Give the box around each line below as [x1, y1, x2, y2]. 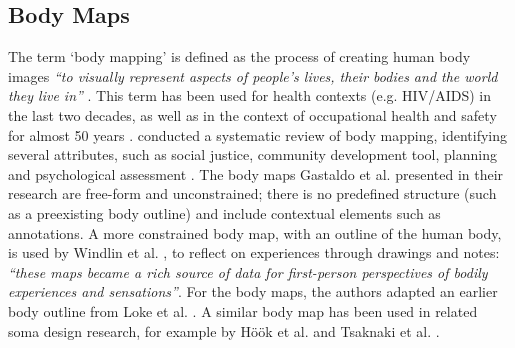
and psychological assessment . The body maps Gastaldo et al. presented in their [8, 163, 504, 184]
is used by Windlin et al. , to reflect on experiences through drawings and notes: [8, 242, 500, 263]
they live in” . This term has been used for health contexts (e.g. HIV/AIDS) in [8, 85, 491, 106]
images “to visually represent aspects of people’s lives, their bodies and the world [8, 65, 498, 86]
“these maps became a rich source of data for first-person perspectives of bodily [8, 261, 488, 282]
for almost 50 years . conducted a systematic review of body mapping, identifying [8, 124, 507, 145]
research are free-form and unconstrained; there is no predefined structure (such [8, 183, 497, 204]
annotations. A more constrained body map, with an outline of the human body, [8, 222, 502, 243]
